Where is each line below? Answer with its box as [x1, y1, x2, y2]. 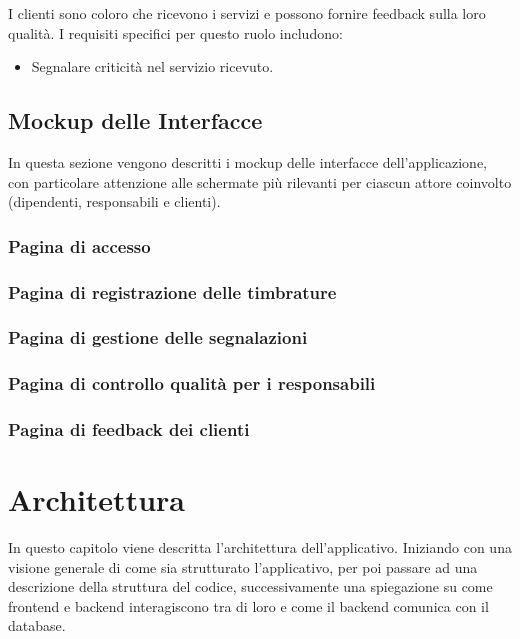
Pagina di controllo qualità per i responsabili [8, 371, 376, 396]
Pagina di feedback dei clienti [8, 417, 250, 442]
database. [8, 615, 66, 636]
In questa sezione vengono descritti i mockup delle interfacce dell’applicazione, [8, 151, 488, 172]
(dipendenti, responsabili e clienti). [8, 191, 221, 212]
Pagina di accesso [8, 233, 151, 258]
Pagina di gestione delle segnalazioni [8, 325, 308, 350]
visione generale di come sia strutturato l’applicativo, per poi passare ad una [8, 556, 478, 577]
